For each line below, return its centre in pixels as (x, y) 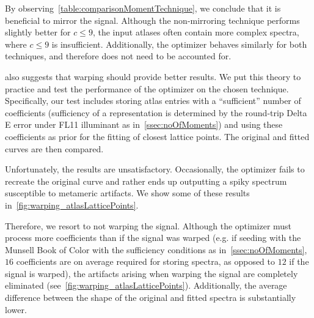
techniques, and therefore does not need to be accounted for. (118, 56)
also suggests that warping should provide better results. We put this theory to (153, 76)
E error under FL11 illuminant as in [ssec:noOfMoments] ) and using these (144, 124)
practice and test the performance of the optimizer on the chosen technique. (147, 88)
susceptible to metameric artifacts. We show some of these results (127, 193)
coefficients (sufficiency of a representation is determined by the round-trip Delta (156, 112)
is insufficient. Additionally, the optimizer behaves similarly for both (179, 44)
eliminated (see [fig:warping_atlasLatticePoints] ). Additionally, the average (146, 285)
